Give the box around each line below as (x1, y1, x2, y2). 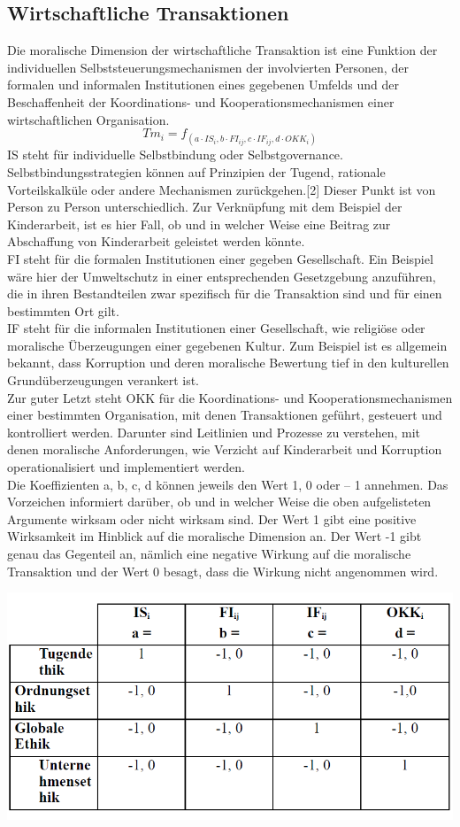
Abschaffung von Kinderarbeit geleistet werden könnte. (7, 232, 305, 251)
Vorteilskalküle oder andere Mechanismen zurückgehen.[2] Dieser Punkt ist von (7, 180, 436, 198)
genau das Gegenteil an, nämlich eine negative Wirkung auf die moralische (7, 545, 411, 563)
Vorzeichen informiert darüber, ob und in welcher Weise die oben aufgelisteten (7, 492, 432, 511)
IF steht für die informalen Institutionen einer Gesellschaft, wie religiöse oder (7, 319, 425, 337)
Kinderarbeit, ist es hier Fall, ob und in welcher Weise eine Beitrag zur (7, 214, 391, 233)
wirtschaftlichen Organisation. (7, 110, 170, 128)
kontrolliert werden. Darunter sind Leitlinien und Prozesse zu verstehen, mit (7, 422, 421, 441)
